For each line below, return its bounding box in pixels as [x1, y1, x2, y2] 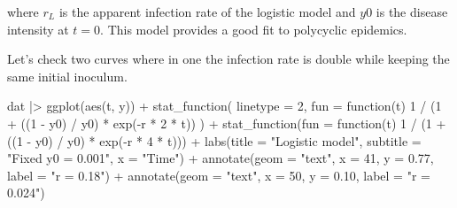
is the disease [376, 3, 448, 20]
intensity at [7, 19, 69, 38]
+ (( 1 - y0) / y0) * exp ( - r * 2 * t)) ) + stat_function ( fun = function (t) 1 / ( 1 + [7, 113, 446, 132]
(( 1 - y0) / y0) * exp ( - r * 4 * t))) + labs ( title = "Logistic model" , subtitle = [7, 131, 422, 150]
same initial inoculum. [7, 66, 128, 85]
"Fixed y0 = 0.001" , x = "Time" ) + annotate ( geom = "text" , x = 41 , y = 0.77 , [7, 149, 434, 167]
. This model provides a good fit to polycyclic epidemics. [100, 19, 407, 38]
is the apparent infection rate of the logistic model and [58, 3, 356, 20]
